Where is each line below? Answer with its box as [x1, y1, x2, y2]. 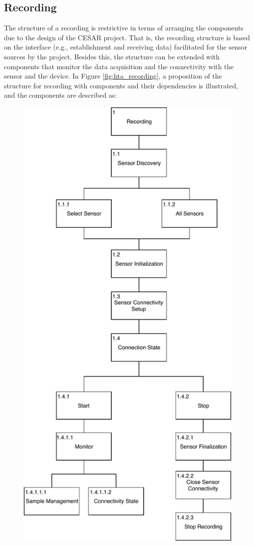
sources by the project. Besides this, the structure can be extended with [4, 51, 220, 61]
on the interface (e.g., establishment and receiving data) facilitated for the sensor [4, 42, 247, 52]
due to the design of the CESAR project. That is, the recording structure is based [4, 32, 250, 42]
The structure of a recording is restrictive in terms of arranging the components [4, 23, 244, 33]
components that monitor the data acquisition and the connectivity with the [4, 61, 234, 71]
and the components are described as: [4, 90, 117, 100]
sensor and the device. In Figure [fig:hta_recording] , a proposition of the [4, 71, 222, 81]
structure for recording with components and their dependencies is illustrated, [4, 80, 238, 90]
